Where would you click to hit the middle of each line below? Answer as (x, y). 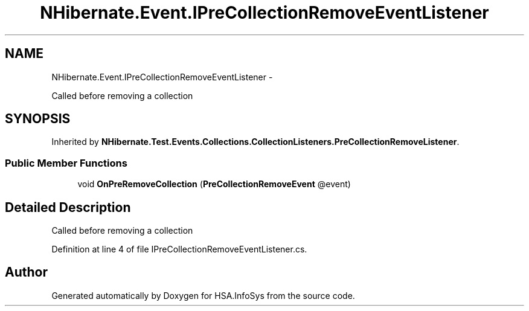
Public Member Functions (66, 163)
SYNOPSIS (38, 119)
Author (26, 272)
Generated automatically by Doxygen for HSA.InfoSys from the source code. (203, 295)
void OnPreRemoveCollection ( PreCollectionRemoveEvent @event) (214, 184)
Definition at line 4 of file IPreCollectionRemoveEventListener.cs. (179, 249)
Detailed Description (68, 207)
